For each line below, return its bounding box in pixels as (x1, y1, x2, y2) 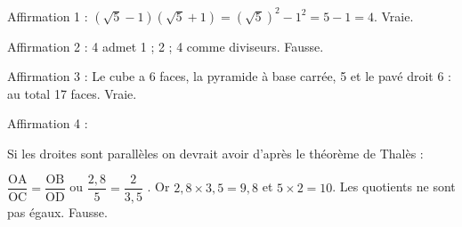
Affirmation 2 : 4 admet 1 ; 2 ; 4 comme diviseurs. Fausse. (7, 36, 324, 55)
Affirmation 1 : (7, 6, 88, 25)
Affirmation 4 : (7, 114, 88, 133)
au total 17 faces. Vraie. (7, 84, 137, 102)
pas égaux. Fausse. (7, 202, 108, 221)
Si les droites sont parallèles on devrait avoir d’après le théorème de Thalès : (7, 143, 424, 162)
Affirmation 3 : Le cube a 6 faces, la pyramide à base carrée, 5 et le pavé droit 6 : (7, 67, 452, 85)
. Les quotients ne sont (332, 177, 456, 196)
